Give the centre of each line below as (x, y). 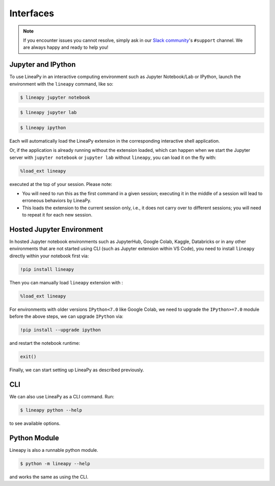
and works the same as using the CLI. (49, 477)
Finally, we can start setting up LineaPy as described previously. (77, 370)
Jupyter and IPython (43, 64)
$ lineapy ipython (43, 128)
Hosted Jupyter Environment (56, 229)
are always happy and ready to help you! (66, 47)
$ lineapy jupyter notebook (55, 97)
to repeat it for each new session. (57, 215)
